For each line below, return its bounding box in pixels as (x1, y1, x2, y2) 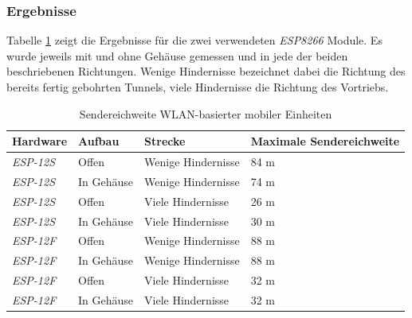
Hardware (12, 133, 68, 149)
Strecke (144, 133, 186, 149)
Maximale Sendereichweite (250, 133, 400, 149)
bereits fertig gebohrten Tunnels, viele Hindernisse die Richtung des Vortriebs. (6, 79, 389, 95)
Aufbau (78, 133, 120, 149)
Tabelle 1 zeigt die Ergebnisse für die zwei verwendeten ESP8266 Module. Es (6, 32, 383, 48)
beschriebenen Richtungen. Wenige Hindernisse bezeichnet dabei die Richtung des (6, 63, 406, 79)
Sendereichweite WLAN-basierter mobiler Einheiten (79, 105, 332, 122)
